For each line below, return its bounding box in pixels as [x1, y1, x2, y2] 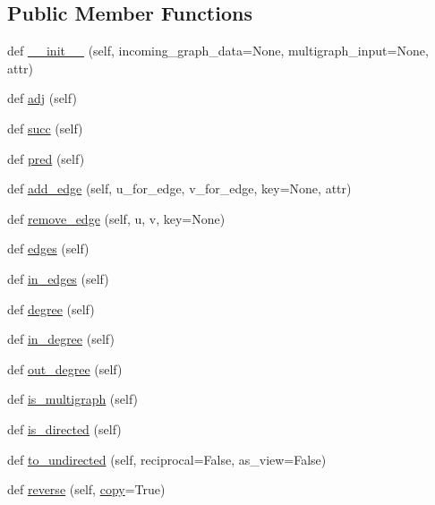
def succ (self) [7, 118, 83, 137]
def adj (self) [7, 89, 77, 107]
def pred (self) [7, 149, 85, 167]
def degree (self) [7, 299, 95, 318]
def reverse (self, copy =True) [7, 480, 166, 499]
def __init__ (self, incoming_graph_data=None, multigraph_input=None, [7, 41, 429, 60]
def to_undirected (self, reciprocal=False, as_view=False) [7, 449, 327, 468]
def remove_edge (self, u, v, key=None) [7, 209, 226, 227]
